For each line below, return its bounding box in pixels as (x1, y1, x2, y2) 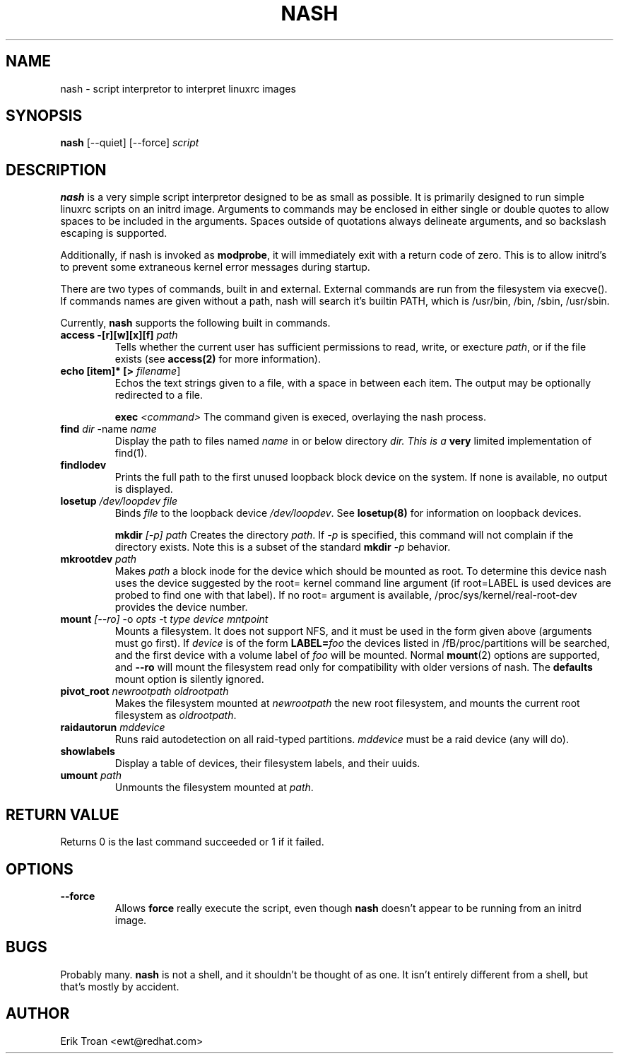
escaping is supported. (60, 227, 167, 240)
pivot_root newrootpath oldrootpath (60, 685, 229, 698)
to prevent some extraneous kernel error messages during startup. (60, 261, 370, 274)
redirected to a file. (114, 389, 204, 402)
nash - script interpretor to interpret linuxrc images (60, 82, 296, 95)
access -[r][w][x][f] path (60, 329, 178, 341)
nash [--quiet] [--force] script (60, 136, 199, 149)
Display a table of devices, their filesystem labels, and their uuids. (114, 757, 420, 770)
